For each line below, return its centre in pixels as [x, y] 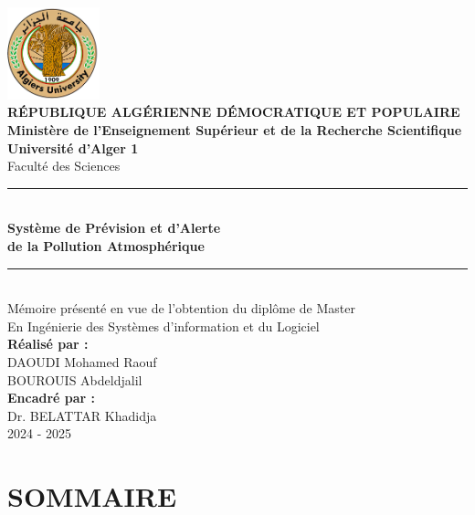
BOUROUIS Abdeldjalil [75, 379]
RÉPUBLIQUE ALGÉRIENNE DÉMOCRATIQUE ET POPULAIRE [234, 112]
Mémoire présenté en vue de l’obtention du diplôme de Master [181, 308]
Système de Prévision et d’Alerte [114, 228]
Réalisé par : [48, 344]
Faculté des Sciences [64, 166]
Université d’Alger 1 [73, 147]
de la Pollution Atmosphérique [106, 245]
